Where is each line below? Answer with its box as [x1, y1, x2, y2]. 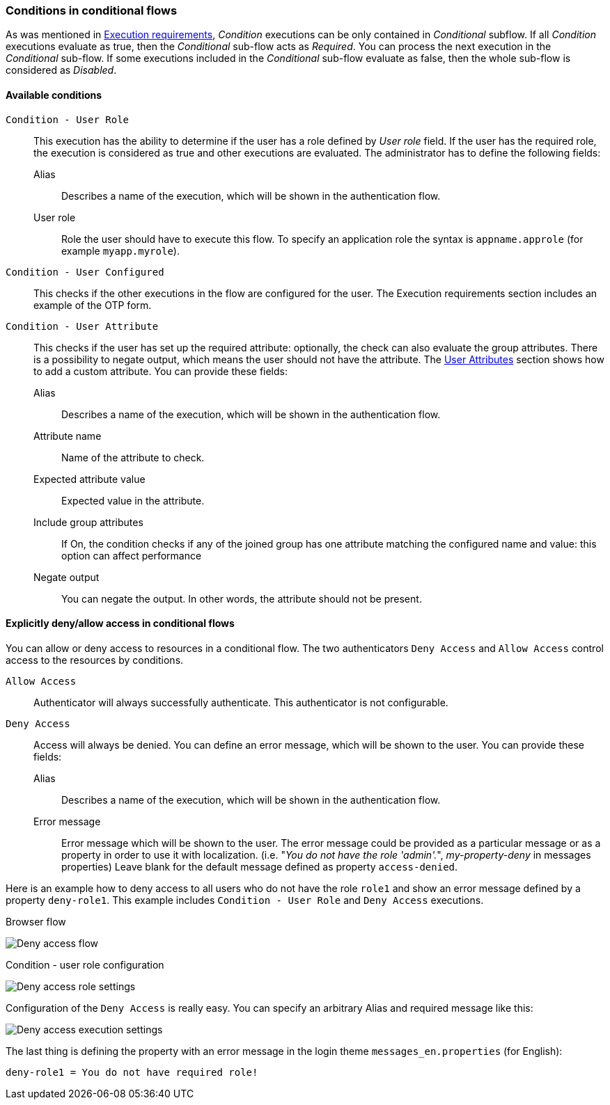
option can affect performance [61, 549, 202, 562]
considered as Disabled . [6, 64, 117, 77]
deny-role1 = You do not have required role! [6, 1066, 258, 1078]
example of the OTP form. [33, 299, 152, 311]
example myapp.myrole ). [61, 244, 180, 257]
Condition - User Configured [6, 266, 164, 278]
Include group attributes [33, 516, 143, 528]
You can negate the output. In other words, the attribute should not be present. [61, 592, 422, 605]
